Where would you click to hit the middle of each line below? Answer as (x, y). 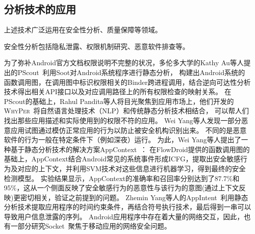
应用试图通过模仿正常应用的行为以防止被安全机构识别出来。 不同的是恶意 (128, 130)
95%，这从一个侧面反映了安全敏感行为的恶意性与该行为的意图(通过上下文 (122, 188)
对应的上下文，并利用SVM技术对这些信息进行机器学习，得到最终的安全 (132, 168)
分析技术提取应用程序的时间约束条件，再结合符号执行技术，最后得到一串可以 (127, 207)
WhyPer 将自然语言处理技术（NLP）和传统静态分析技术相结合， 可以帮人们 (127, 111)
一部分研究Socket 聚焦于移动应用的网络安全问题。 (91, 226)
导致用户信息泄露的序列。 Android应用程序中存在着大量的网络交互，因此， (124, 216)
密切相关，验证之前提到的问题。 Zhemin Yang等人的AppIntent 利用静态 (134, 197)
